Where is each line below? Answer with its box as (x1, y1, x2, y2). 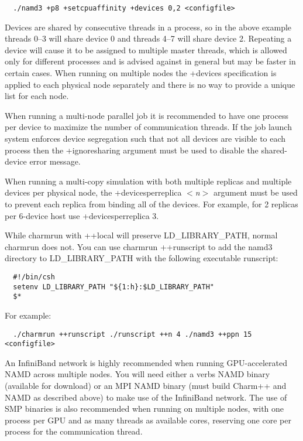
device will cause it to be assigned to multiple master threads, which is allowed (5, 43, 287, 56)
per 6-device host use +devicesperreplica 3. (5, 209, 159, 221)
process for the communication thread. (5, 425, 143, 437)
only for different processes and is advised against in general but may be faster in (5, 55, 296, 67)
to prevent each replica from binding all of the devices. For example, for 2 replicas (5, 197, 298, 210)
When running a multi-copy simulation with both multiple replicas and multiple (5, 175, 292, 187)
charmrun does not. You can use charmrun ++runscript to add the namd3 (5, 240, 273, 252)
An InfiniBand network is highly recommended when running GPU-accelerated (5, 356, 287, 368)
